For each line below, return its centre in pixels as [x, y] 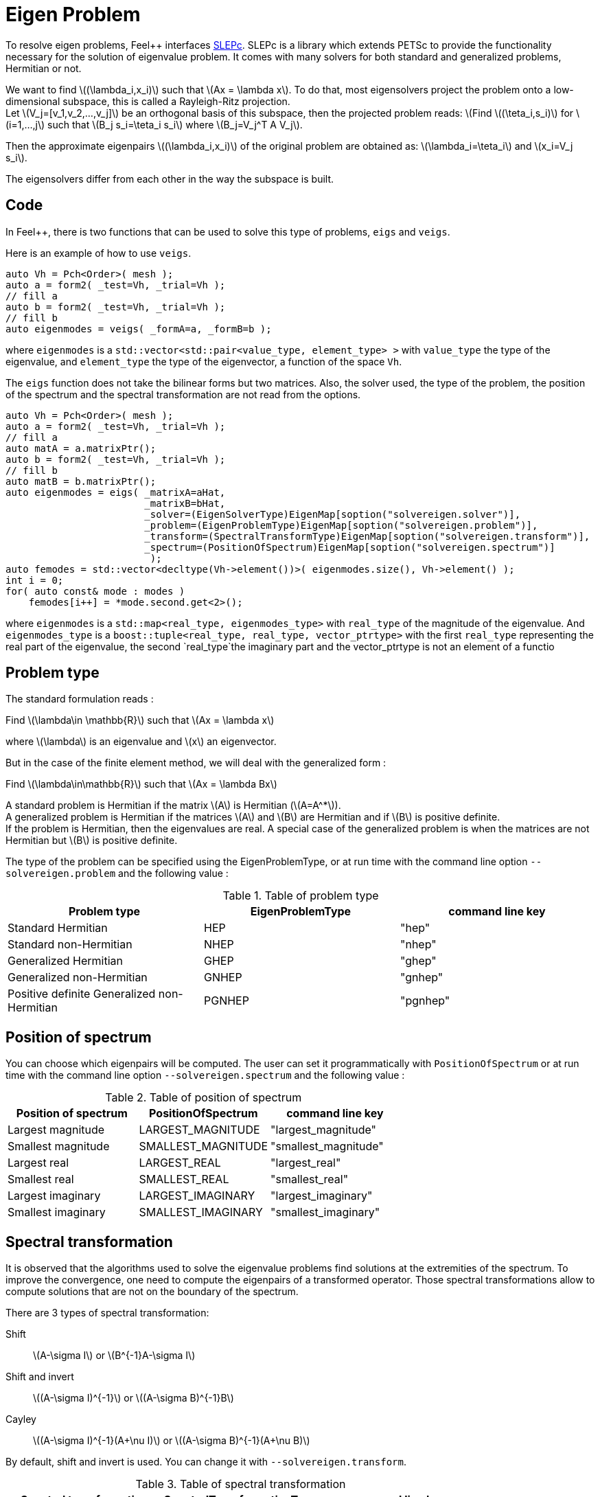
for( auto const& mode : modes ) [95, 591]
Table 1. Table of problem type [301, 896]
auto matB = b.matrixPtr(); [81, 481]
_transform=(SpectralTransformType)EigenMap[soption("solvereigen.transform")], [367, 536]
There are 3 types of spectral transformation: [107, 1313]
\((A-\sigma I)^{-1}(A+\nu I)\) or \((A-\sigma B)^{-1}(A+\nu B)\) [172, 1441]
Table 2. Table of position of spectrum [204, 1098]
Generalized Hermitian [65, 961]
